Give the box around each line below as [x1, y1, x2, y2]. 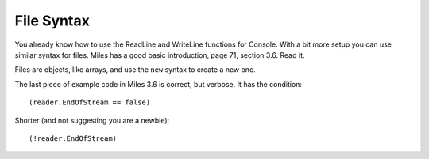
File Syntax [14, 12, 91, 29]
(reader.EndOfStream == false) [29, 98, 151, 107]
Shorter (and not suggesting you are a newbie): [14, 115, 170, 125]
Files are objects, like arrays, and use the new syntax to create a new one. [14, 65, 256, 74]
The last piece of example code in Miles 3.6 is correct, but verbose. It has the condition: [14, 79, 302, 89]
